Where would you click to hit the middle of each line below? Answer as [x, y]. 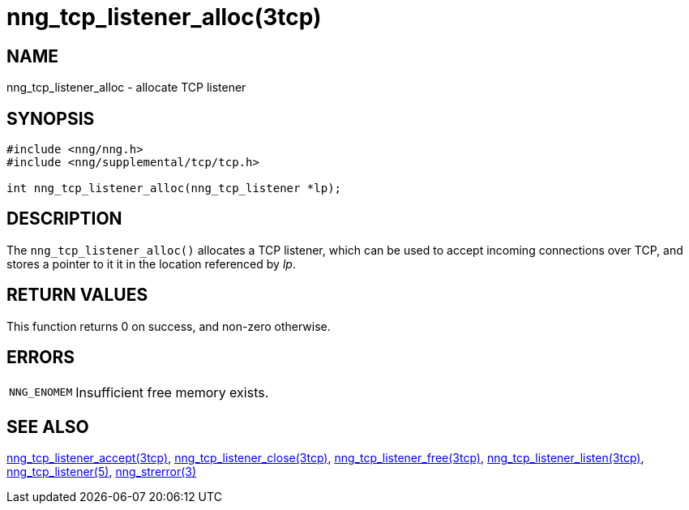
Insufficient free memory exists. [172, 392]
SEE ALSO [48, 426]
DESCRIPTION [64, 219]
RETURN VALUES [77, 295]
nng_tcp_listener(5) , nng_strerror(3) [102, 472]
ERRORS [41, 358]
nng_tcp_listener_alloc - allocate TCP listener [126, 88]
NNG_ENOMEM [41, 392]
